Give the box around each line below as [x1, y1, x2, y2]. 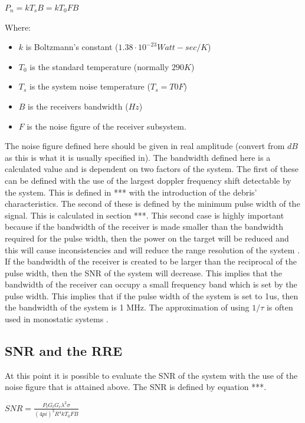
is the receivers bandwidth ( [28, 100, 129, 112]
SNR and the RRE [5, 342, 123, 360]
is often [266, 301, 293, 313]
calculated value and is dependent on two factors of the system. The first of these [5, 163, 299, 175]
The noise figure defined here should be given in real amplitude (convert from [5, 140, 285, 152]
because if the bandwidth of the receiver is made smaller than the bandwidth [5, 220, 284, 233]
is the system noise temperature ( [29, 80, 150, 92]
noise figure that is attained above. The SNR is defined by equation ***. [5, 381, 267, 393]
